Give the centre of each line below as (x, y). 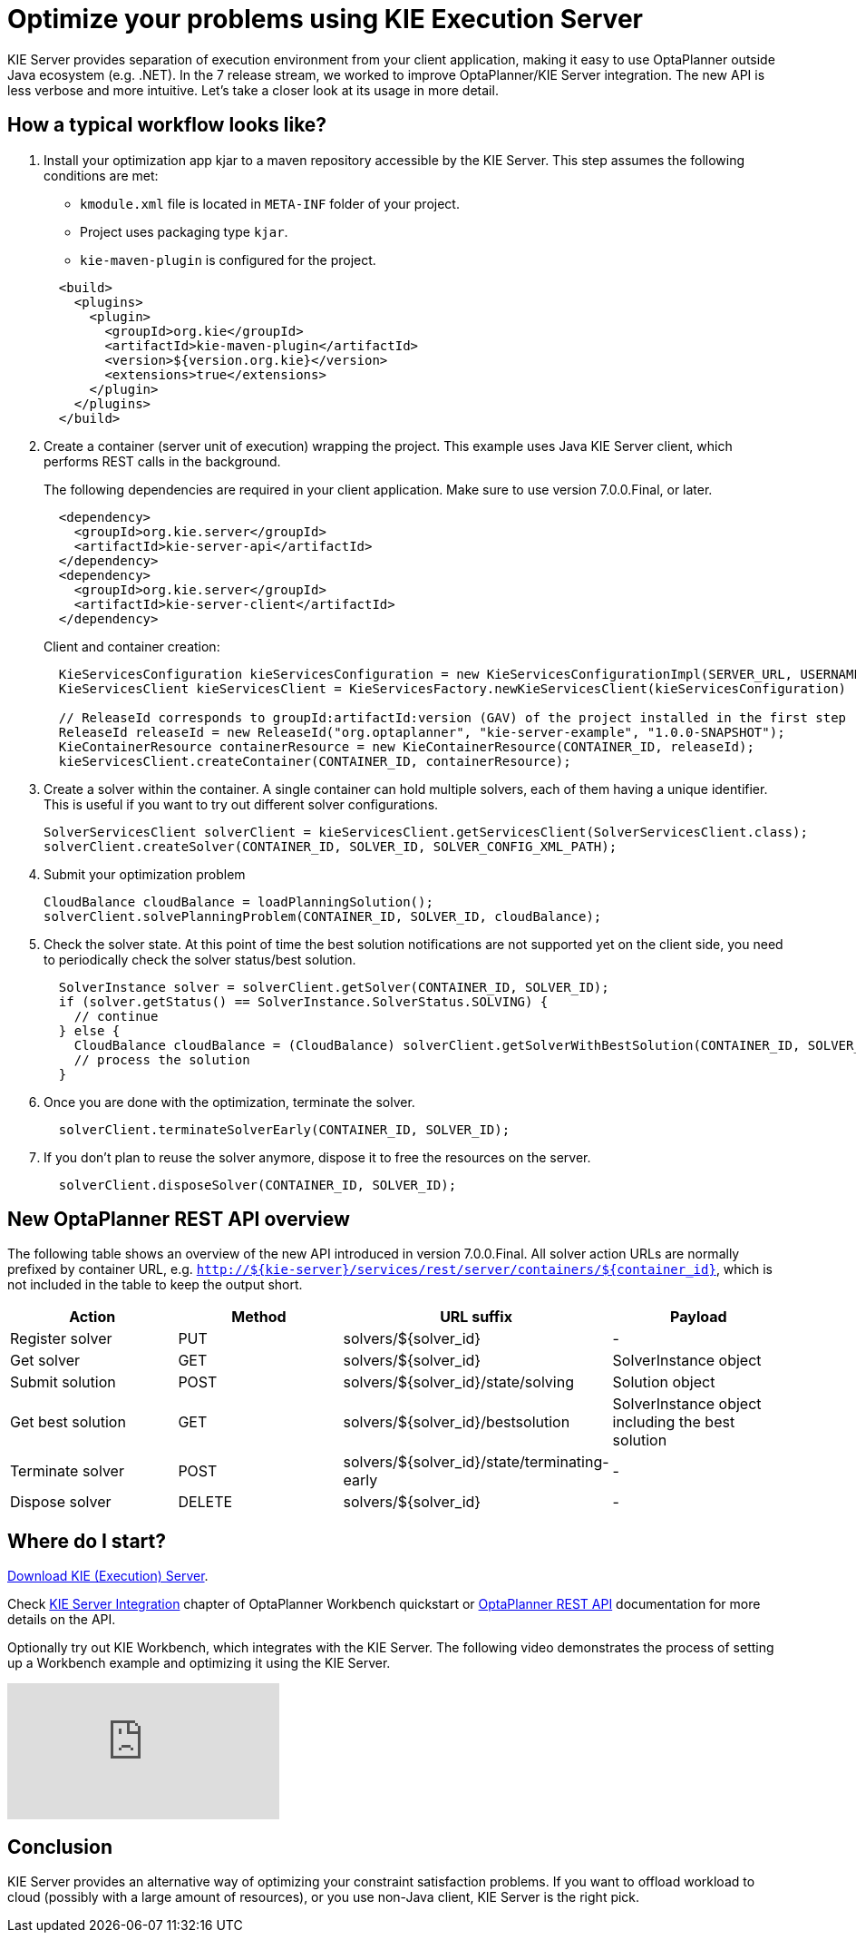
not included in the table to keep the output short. (155, 1285)
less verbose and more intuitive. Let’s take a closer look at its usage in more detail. (253, 90)
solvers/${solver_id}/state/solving (458, 1382)
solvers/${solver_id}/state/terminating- (476, 1462)
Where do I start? (87, 1541)
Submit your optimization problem (145, 874)
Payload (699, 1317)
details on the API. (62, 1620)
